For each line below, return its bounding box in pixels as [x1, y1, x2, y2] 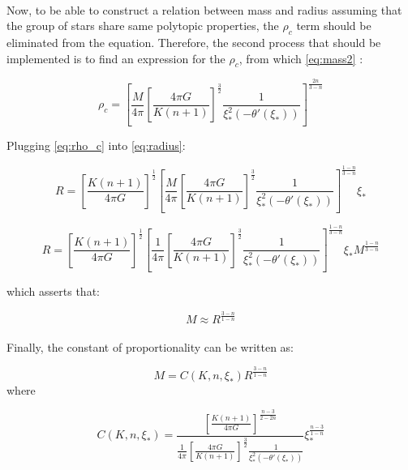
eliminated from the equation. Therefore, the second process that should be [6, 33, 381, 50]
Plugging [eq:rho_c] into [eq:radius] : [6, 137, 186, 154]
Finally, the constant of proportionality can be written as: [6, 338, 294, 355]
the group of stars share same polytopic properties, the [6, 17, 279, 34]
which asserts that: [6, 283, 100, 300]
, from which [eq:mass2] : [238, 49, 363, 66]
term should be [296, 17, 371, 34]
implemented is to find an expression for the [6, 49, 225, 66]
